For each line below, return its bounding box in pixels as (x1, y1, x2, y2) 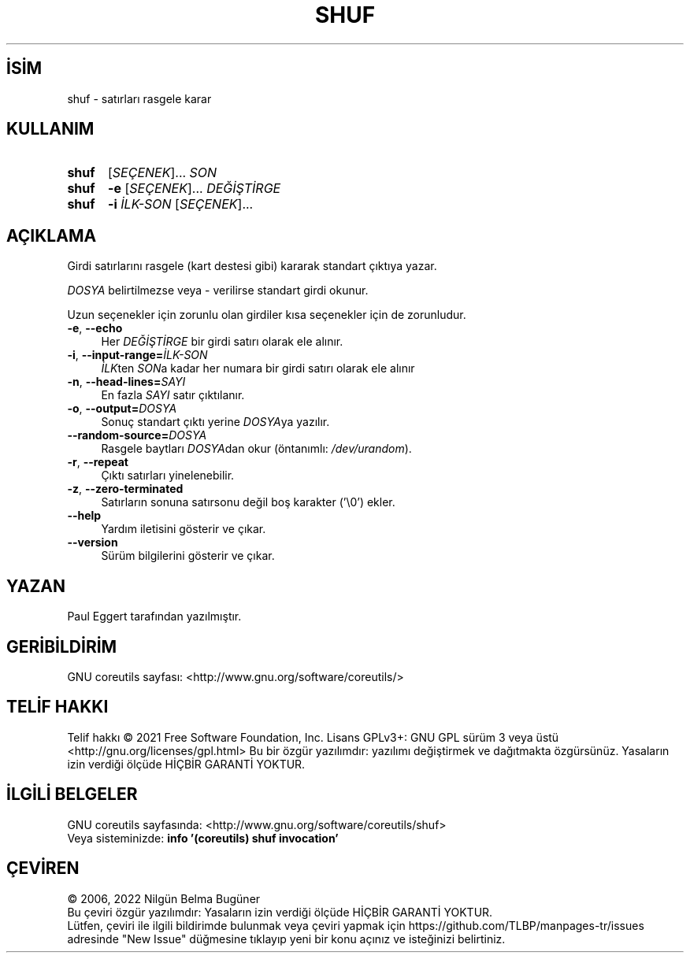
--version (67, 535, 118, 550)
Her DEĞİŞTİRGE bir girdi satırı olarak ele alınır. (101, 335, 343, 349)
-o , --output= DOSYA (67, 402, 177, 416)
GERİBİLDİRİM (6, 636, 117, 657)
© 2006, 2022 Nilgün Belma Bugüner (67, 891, 261, 905)
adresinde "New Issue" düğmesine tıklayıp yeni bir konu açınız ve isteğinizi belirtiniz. (67, 931, 506, 946)
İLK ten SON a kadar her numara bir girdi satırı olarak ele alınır (101, 361, 415, 376)
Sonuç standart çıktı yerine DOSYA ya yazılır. (101, 415, 330, 429)
